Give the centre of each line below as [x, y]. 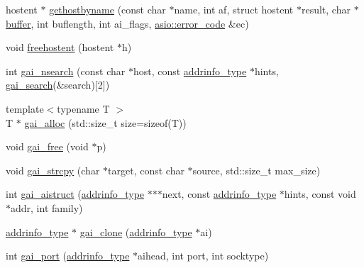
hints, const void [320, 194]
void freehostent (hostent [60, 47]
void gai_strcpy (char [53, 170]
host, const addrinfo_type [190, 71]
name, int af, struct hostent [234, 9]
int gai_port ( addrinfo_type [68, 256]
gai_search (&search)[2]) [58, 85]
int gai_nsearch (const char [66, 71]
